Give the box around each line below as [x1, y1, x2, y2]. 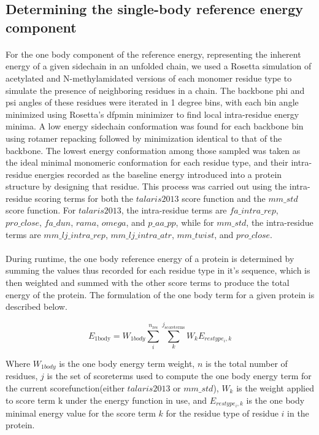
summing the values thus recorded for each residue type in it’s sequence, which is [6, 264, 310, 277]
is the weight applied [236, 381, 315, 394]
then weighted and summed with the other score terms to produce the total [6, 276, 290, 289]
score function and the [182, 191, 266, 204]
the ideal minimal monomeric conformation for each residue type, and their [6, 156, 288, 169]
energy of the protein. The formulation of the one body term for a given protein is [6, 288, 315, 301]
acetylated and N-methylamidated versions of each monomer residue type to [6, 71, 292, 84]
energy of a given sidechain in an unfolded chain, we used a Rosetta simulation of [6, 60, 312, 72]
